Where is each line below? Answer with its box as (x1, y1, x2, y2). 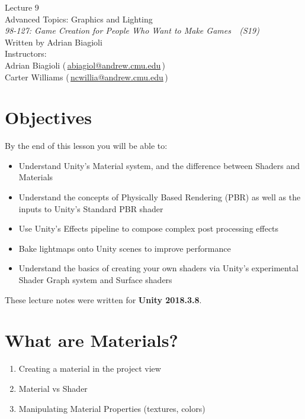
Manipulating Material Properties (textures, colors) (18, 402, 206, 414)
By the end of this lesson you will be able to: (5, 139, 168, 152)
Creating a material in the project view (18, 362, 161, 375)
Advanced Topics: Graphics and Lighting (5, 12, 153, 25)
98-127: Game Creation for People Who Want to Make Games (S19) (5, 24, 259, 37)
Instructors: (5, 47, 47, 60)
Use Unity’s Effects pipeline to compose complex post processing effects (18, 222, 279, 235)
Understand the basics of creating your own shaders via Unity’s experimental (18, 262, 298, 274)
